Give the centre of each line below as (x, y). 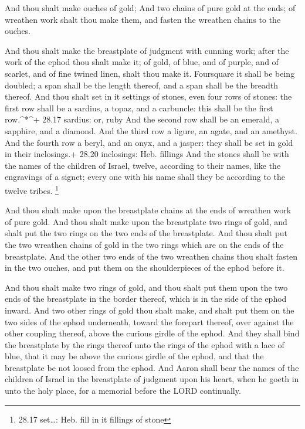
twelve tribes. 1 (32, 189)
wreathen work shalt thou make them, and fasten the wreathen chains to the (143, 19)
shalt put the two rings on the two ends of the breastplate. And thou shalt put (146, 233)
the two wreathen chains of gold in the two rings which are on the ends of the (144, 244)
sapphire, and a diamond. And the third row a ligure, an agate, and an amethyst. (151, 130)
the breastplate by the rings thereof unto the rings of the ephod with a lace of (145, 344)
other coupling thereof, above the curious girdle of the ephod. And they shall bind (152, 333)
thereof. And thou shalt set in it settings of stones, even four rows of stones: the (148, 96)
